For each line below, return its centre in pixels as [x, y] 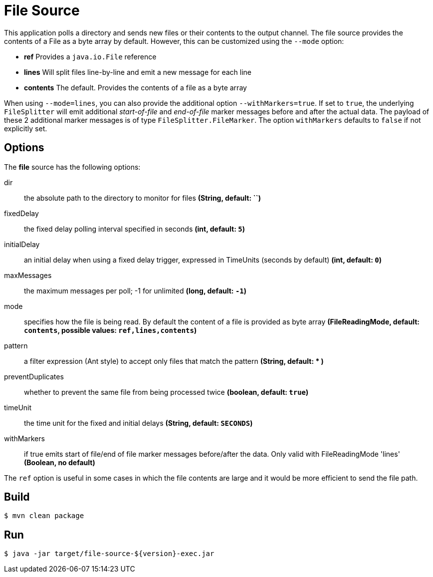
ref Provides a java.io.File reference [90, 56]
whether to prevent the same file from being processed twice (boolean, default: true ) [166, 392]
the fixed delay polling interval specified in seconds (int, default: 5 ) [134, 229]
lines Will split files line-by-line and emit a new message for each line [138, 72]
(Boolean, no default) [60, 462]
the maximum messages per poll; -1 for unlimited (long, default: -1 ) [135, 290]
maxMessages [28, 275]
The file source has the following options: [72, 167]
